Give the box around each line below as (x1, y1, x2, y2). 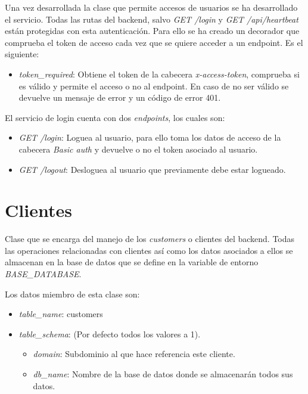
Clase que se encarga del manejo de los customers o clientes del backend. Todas (5, 232, 295, 245)
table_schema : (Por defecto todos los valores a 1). (18, 327, 201, 340)
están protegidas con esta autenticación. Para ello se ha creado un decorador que (5, 24, 300, 37)
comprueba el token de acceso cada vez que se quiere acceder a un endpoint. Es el (5, 36, 303, 48)
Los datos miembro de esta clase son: (5, 287, 140, 300)
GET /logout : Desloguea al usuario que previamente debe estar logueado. (18, 163, 286, 175)
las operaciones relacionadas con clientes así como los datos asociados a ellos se (5, 244, 293, 256)
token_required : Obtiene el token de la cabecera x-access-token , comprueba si (18, 67, 300, 80)
